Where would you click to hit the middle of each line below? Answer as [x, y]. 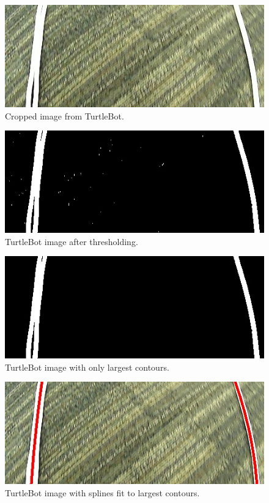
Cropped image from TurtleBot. [64, 115]
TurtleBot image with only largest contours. [87, 367]
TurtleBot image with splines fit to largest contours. [102, 492]
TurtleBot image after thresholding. [72, 241]
